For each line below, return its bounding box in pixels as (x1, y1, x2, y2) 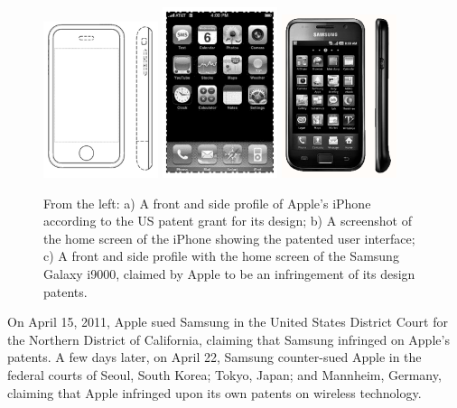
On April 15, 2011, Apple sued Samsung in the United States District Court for (7, 312, 448, 331)
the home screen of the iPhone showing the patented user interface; (43, 228, 415, 247)
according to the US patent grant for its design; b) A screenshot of (43, 211, 413, 230)
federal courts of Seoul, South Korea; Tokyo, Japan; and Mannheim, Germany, (7, 366, 442, 385)
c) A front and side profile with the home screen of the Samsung (43, 246, 399, 265)
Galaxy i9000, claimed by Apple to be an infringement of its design (43, 264, 415, 283)
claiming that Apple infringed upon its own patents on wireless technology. (7, 383, 422, 402)
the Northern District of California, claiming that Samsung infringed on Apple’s (7, 329, 450, 348)
